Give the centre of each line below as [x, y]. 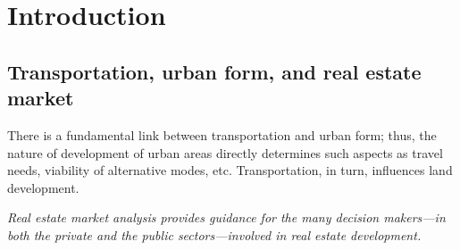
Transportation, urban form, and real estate [214, 71]
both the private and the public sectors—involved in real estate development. [214, 234]
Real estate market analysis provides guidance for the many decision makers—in [226, 217]
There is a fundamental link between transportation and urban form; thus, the [222, 134]
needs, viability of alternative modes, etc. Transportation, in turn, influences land [230, 170]
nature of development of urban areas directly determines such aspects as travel [225, 152]
